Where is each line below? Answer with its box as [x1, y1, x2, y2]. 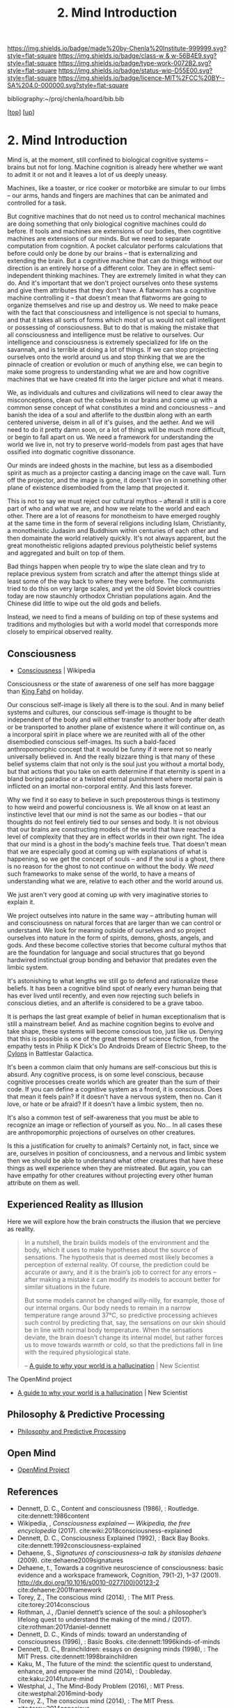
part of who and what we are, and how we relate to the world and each [7, 504, 210, 513]
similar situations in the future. [24, 1282, 111, 1291]
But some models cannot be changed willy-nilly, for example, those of [24, 1296, 225, 1304]
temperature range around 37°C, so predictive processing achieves [24, 1311, 218, 1319]
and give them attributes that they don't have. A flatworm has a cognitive [7, 286, 217, 295]
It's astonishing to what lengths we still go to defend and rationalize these [7, 977, 218, 985]
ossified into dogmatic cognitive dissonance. [7, 448, 136, 456]
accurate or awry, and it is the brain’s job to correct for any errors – [24, 1268, 217, 1276]
